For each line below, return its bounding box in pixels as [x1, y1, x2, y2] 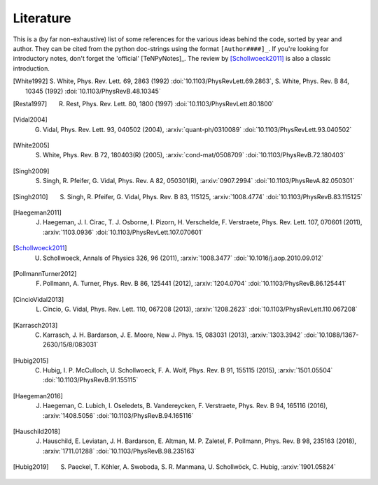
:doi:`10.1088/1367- [304, 331, 359, 339]
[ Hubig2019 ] [13, 463, 49, 471]
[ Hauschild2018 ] [13, 427, 61, 436]
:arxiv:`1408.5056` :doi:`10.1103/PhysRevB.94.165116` [43, 411, 194, 419]
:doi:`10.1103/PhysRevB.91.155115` [43, 376, 139, 384]
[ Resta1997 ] [13, 99, 48, 108]
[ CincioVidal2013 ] [13, 295, 64, 303]
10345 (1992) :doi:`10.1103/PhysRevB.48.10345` [25, 87, 161, 95]
